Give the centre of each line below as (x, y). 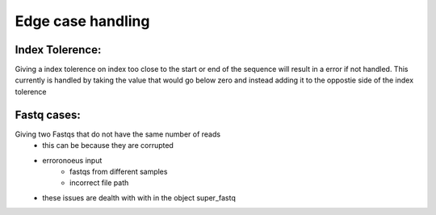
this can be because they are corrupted (108, 145)
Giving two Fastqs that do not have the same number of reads (118, 134)
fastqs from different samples (119, 171)
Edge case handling (82, 21)
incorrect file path (99, 183)
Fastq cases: (48, 114)
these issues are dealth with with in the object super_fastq (139, 197)
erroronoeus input (72, 160)
